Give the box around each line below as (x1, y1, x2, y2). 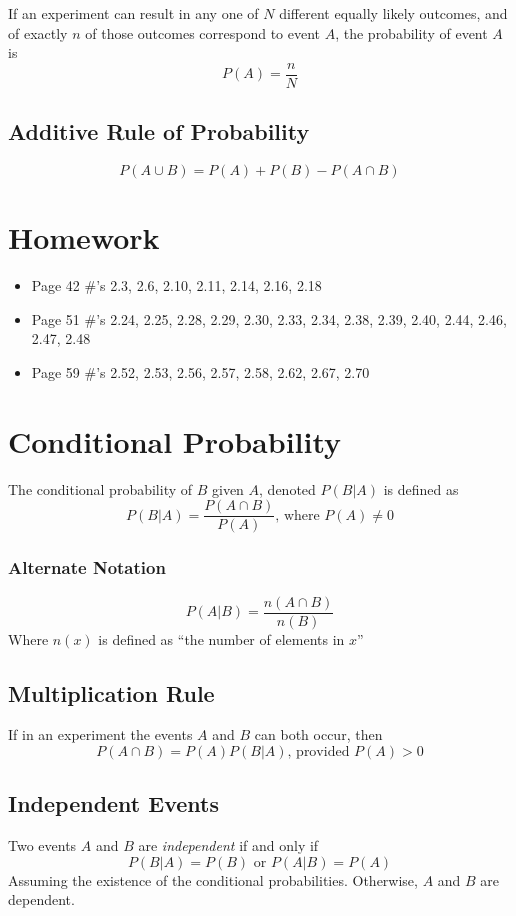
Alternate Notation (8, 555, 166, 580)
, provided (287, 745, 350, 759)
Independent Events (8, 788, 219, 819)
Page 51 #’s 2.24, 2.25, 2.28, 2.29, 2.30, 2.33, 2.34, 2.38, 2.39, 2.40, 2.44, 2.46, (31, 308, 507, 329)
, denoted (259, 478, 316, 499)
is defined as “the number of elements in (98, 628, 345, 649)
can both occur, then (254, 724, 383, 745)
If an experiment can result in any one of (8, 3, 259, 23)
